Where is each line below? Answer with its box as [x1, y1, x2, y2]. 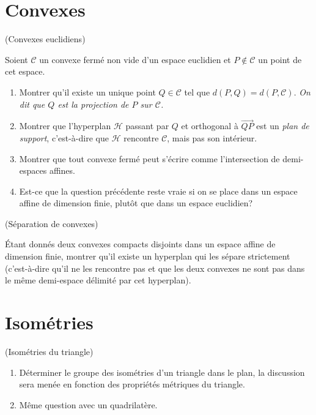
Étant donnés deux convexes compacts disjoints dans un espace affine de [5, 237, 276, 250]
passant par [125, 119, 169, 132]
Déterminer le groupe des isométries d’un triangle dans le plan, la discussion [19, 365, 305, 378]
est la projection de [57, 97, 129, 110]
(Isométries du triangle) [5, 345, 94, 357]
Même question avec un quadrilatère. [19, 398, 158, 411]
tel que [184, 85, 210, 98]
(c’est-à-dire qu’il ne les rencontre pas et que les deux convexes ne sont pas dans [5, 261, 305, 274]
